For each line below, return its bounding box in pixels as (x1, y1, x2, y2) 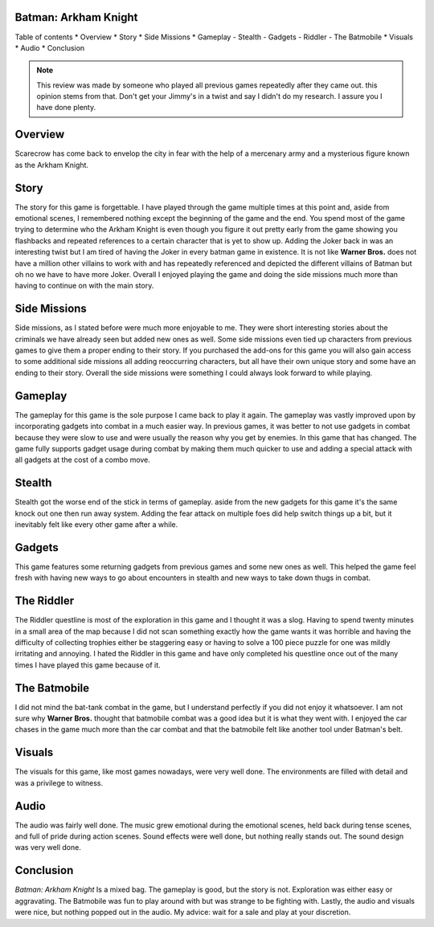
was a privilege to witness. (14, 778, 104, 787)
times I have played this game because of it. (14, 660, 161, 670)
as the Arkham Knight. (14, 160, 88, 169)
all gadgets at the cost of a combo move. (14, 455, 150, 465)
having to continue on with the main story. (14, 281, 154, 291)
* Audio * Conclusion (14, 43, 85, 52)
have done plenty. (36, 103, 96, 112)
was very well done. (14, 843, 82, 852)
